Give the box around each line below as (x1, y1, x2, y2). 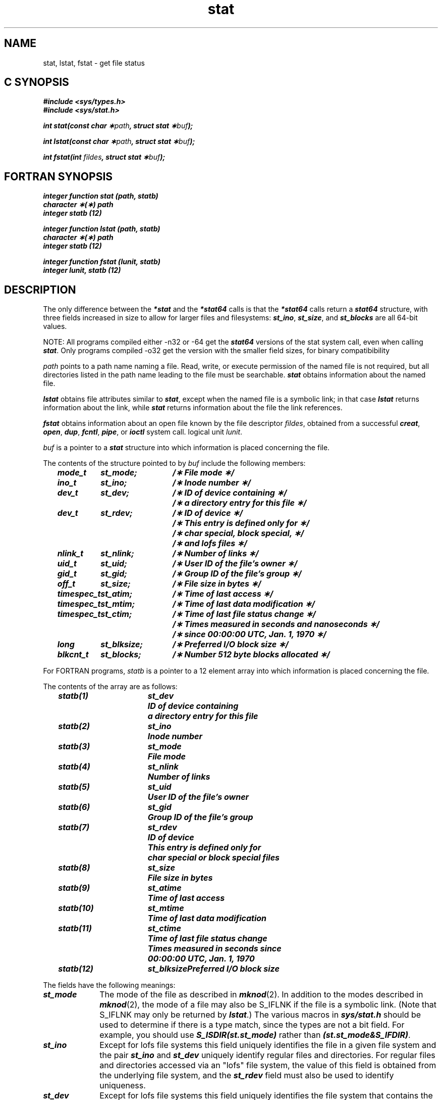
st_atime (147, 883, 182, 893)
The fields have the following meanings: (43, 981, 176, 990)
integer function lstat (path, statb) (43, 224, 160, 233)
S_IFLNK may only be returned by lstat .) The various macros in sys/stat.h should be (99, 1010, 421, 1020)
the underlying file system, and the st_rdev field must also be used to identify (99, 1070, 394, 1081)
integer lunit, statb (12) (43, 266, 121, 275)
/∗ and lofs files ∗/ (173, 538, 247, 549)
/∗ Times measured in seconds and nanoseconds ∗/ (173, 619, 380, 630)
